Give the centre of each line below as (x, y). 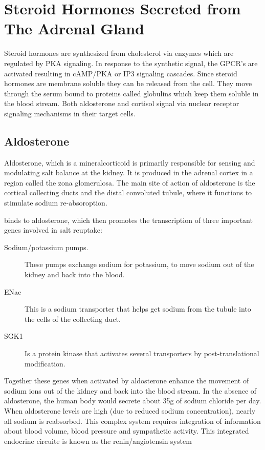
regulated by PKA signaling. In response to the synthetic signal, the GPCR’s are (131, 63)
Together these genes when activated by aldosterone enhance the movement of (127, 381)
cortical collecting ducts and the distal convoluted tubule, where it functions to (128, 192)
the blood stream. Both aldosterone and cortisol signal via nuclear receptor (122, 103)
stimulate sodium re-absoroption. (56, 203)
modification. (45, 363)
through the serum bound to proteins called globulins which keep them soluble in (131, 93)
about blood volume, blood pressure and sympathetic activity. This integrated (127, 431)
